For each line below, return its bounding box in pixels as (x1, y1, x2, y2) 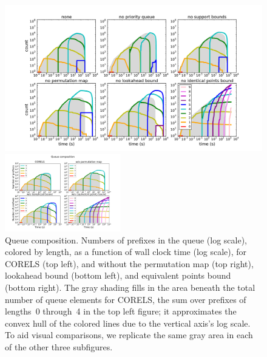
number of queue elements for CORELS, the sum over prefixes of (5, 293, 246, 305)
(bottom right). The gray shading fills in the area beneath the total (5, 281, 255, 294)
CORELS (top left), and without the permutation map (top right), (5, 257, 254, 270)
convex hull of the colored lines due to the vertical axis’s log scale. (5, 316, 251, 329)
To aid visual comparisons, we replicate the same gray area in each (5, 328, 253, 341)
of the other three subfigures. (5, 340, 113, 353)
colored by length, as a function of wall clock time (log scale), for (5, 245, 247, 258)
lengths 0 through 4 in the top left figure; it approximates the (5, 305, 237, 318)
